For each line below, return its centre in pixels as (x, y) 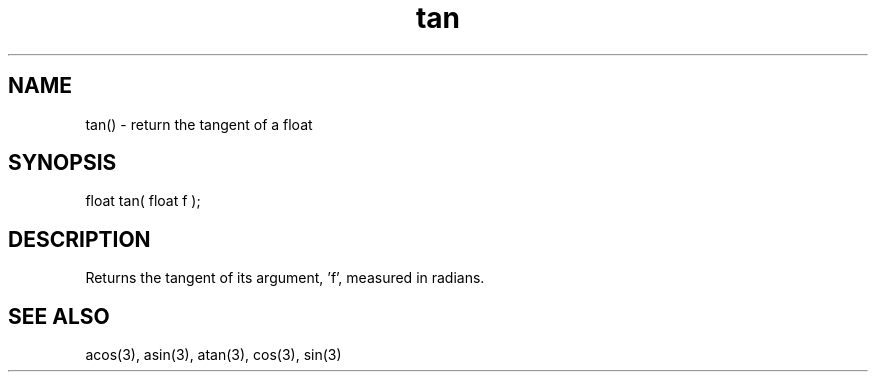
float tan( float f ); (143, 201)
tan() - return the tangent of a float (199, 124)
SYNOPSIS (62, 163)
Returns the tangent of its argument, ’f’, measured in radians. (285, 278)
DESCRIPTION (79, 239)
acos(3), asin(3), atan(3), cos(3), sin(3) (213, 355)
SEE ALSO (59, 316)
